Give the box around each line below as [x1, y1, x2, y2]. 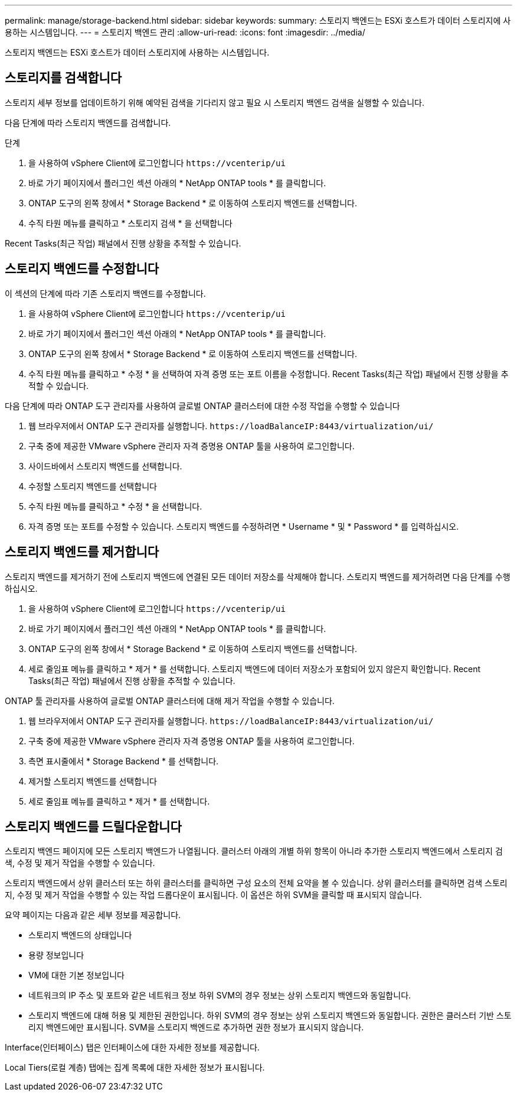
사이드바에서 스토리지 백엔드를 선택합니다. [28, 461, 182, 471]
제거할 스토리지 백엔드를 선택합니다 [28, 776, 157, 786]
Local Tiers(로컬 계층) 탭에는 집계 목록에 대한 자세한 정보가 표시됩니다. [5, 1062, 265, 1073]
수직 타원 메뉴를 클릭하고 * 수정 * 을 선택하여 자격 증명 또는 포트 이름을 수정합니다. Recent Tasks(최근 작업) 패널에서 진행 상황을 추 [28, 368, 509, 379]
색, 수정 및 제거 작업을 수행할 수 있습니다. [5, 858, 155, 868]
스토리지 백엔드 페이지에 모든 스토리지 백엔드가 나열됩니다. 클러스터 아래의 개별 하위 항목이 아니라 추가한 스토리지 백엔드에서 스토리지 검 [5, 846, 503, 857]
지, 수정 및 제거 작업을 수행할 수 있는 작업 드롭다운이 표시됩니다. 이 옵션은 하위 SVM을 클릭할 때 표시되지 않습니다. [5, 890, 422, 900]
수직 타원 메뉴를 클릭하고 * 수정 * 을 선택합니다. [28, 501, 202, 511]
